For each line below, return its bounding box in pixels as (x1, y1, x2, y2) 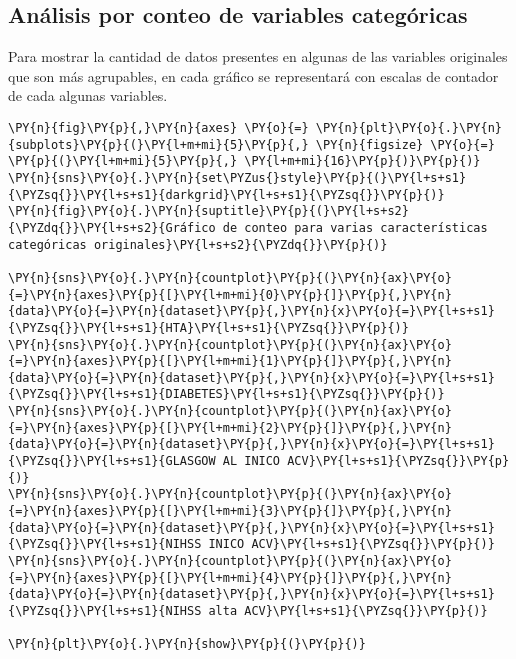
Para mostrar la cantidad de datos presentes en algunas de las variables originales (8, 46, 508, 67)
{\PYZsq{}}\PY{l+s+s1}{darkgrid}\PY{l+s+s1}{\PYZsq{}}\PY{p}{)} (8, 187, 445, 202)
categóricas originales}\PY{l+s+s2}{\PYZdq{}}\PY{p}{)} (8, 237, 388, 252)
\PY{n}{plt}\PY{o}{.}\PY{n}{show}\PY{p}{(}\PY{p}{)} (8, 637, 366, 652)
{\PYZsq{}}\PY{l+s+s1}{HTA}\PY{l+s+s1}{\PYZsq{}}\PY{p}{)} (8, 320, 409, 335)
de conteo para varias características (222, 220, 488, 235)
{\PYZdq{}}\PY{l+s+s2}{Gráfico (8, 220, 216, 235)
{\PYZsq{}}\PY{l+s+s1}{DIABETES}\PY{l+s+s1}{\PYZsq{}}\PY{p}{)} (8, 387, 445, 402)
